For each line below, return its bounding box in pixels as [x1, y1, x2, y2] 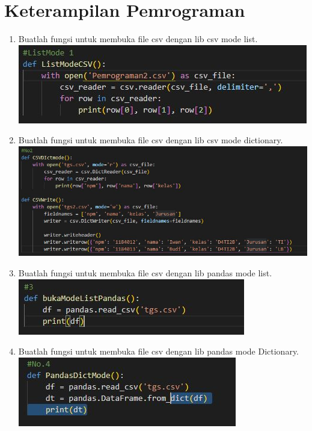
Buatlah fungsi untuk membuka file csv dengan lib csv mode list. [18, 33, 258, 45]
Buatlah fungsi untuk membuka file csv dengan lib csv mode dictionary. [18, 134, 283, 146]
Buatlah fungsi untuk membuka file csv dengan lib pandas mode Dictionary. [18, 345, 299, 358]
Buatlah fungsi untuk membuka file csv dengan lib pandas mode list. [18, 266, 272, 279]
